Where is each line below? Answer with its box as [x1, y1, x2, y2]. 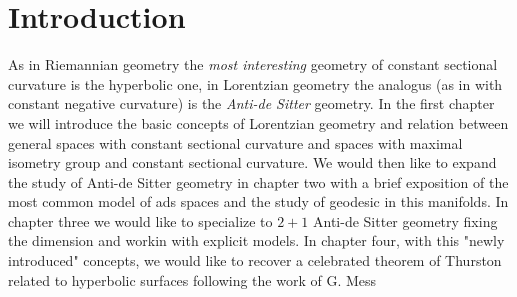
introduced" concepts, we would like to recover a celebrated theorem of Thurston [8, 250, 502, 271]
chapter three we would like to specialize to [8, 210, 273, 231]
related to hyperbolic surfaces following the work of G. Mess [8, 269, 377, 290]
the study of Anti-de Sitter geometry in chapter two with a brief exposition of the [8, 171, 509, 192]
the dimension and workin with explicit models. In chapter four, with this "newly [8, 230, 505, 251]
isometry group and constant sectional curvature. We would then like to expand [8, 152, 497, 173]
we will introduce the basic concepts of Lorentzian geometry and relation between [8, 112, 509, 133]
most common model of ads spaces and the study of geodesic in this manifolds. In [8, 191, 509, 212]
